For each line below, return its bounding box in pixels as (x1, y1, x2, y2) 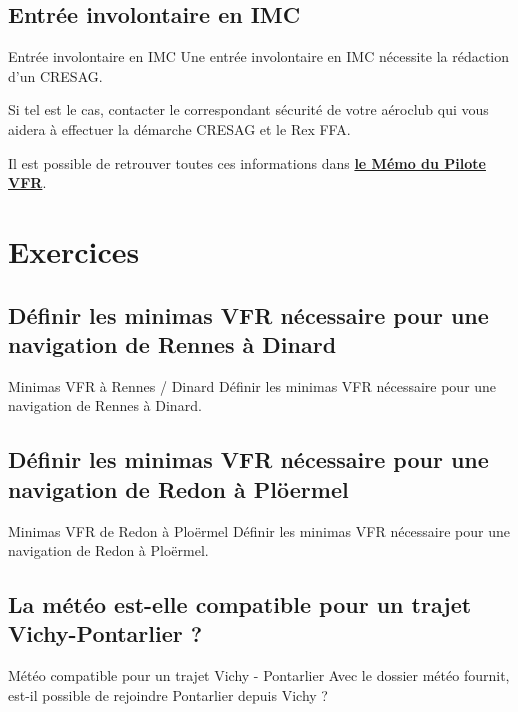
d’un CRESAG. (8, 65, 103, 86)
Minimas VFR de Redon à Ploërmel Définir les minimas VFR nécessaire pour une (8, 520, 510, 541)
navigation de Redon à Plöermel (8, 473, 349, 504)
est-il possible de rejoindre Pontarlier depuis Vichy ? (8, 684, 328, 705)
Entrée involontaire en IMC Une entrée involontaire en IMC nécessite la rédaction (8, 46, 510, 67)
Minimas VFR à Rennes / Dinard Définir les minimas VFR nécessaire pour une (8, 375, 497, 396)
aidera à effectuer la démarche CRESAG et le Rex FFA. (8, 118, 351, 139)
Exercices (8, 230, 140, 271)
